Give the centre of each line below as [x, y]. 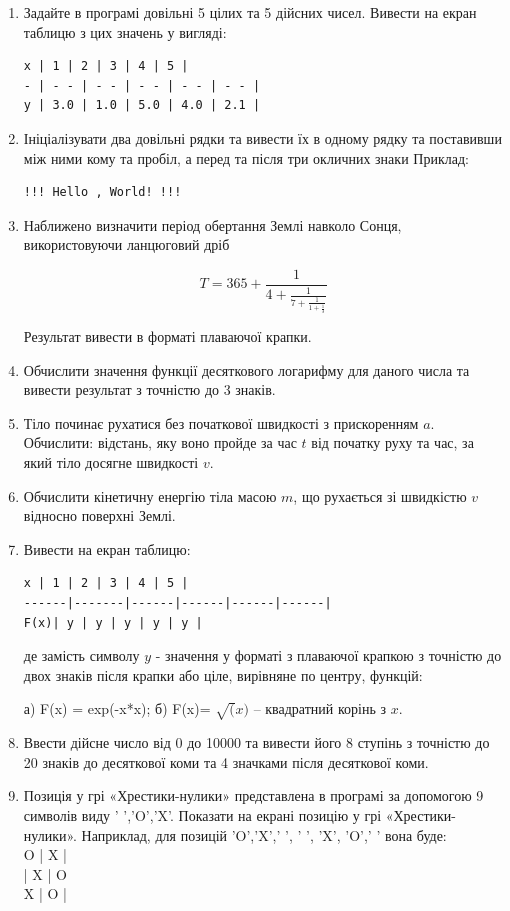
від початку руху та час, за [392, 442]
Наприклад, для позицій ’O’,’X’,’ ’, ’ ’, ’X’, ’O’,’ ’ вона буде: [264, 834]
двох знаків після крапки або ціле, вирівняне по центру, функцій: [223, 674]
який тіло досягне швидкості [111, 462]
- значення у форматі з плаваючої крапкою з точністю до [328, 655]
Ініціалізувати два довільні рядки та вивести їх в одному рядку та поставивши [262, 137]
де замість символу [81, 655]
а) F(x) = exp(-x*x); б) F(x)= [117, 708]
